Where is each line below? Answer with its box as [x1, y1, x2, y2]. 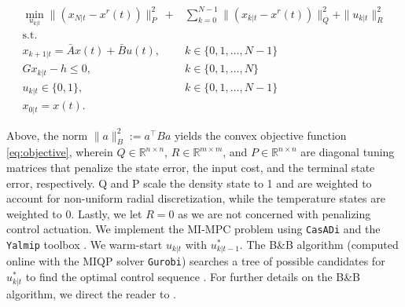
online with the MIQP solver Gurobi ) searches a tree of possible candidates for [6, 253, 385, 269]
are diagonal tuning [300, 144, 395, 160]
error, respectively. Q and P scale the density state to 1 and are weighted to [6, 174, 372, 191]
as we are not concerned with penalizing [178, 205, 371, 221]
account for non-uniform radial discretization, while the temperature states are [6, 190, 385, 206]
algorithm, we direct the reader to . [6, 285, 176, 302]
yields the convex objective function [174, 126, 347, 143]
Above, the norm [6, 126, 88, 143]
